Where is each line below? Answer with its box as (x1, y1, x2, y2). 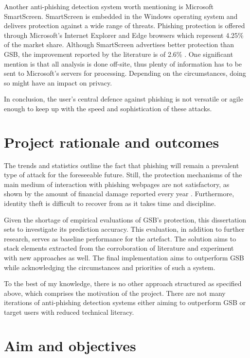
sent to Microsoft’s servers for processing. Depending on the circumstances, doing (4, 68, 246, 78)
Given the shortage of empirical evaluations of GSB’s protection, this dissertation (4, 214, 247, 224)
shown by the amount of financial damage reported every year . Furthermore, (4, 188, 234, 199)
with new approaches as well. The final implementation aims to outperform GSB (4, 253, 244, 262)
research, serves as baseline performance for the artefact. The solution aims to (4, 233, 236, 243)
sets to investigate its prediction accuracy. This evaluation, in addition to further (4, 224, 245, 234)
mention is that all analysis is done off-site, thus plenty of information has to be (4, 58, 242, 68)
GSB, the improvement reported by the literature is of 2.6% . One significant (4, 49, 233, 59)
